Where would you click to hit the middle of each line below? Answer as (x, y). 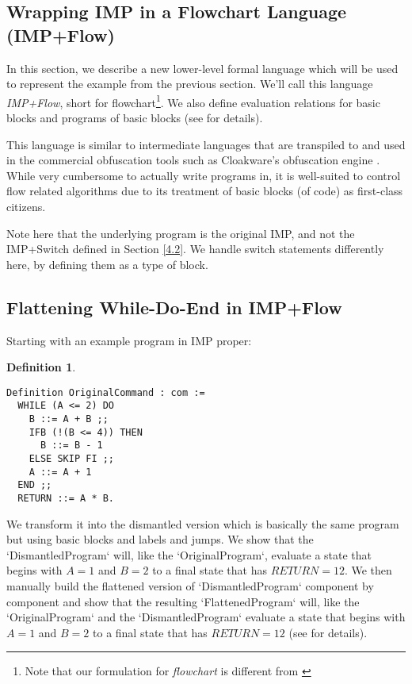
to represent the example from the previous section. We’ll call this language (190, 84)
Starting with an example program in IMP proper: (129, 340)
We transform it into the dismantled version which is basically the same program (203, 523)
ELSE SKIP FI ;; (72, 459)
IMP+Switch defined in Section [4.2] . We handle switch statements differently (195, 249)
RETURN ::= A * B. (66, 499)
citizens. (26, 206)
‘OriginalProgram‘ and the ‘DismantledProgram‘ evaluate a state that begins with (206, 617)
